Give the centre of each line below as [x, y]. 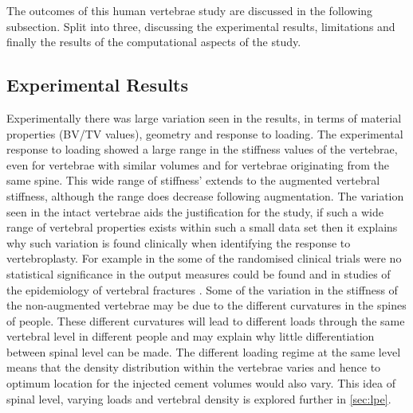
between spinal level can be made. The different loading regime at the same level [204, 351]
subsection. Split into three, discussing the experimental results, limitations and [201, 26]
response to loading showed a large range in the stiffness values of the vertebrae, [202, 149]
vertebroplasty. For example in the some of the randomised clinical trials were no [204, 258]
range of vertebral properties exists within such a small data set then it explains [202, 227]
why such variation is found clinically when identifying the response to [179, 242]
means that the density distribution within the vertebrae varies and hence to [194, 367]
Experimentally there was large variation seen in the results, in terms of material [204, 117]
